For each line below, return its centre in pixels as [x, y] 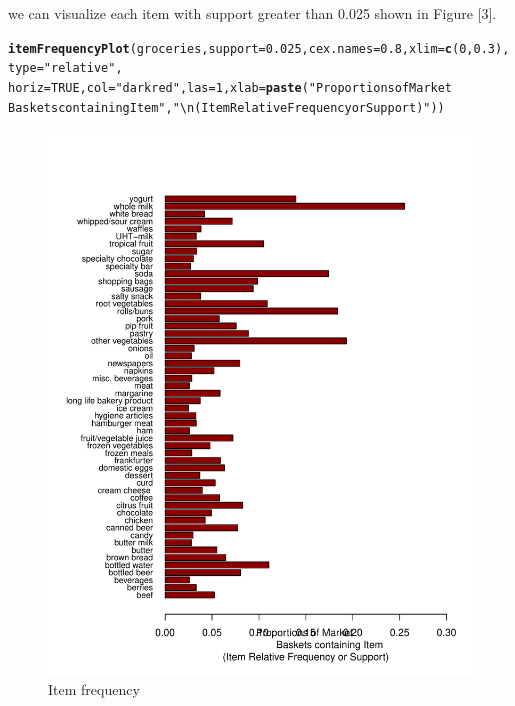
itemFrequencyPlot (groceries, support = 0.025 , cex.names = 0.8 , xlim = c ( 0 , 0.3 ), [259, 48]
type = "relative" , [65, 68]
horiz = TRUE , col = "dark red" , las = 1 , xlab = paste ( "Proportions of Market [230, 87]
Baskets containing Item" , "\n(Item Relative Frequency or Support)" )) [226, 107]
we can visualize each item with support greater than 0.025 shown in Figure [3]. [252, 13]
